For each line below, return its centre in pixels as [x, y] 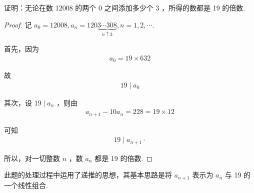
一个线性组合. [26, 185]
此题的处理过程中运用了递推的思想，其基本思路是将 [88, 175]
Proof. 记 [18, 24]
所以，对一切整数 [32, 158]
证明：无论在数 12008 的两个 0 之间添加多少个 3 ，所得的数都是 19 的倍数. [125, 7]
